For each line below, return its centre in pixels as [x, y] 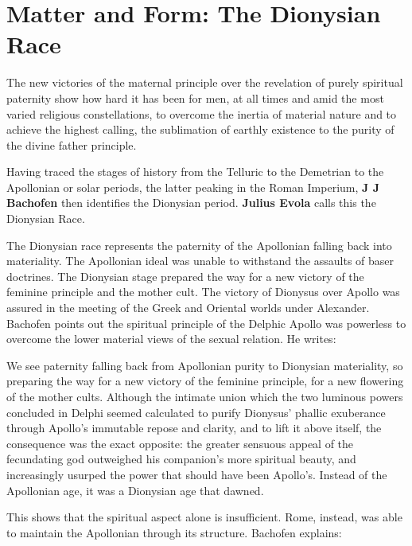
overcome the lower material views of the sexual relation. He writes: [171, 339]
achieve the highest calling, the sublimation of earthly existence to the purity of [200, 129]
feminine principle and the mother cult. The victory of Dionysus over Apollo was [203, 292]
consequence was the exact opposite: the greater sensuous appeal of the [180, 443]
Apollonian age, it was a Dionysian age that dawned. [135, 490]
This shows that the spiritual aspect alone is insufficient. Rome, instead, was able [204, 517]
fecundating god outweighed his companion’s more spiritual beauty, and [181, 459]
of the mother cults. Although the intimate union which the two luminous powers [205, 396]
